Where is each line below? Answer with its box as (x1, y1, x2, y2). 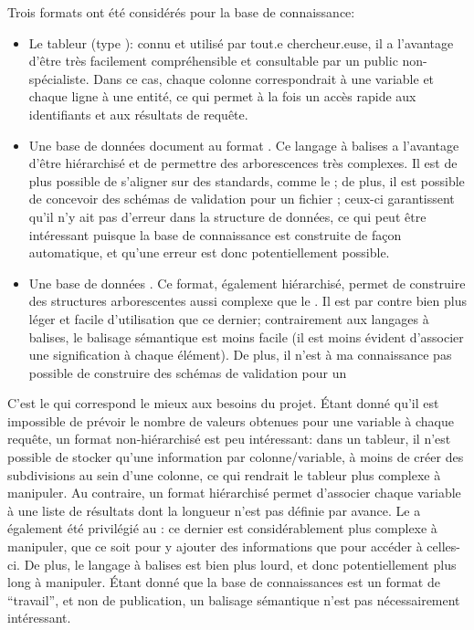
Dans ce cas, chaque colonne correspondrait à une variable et (93, 68, 435, 88)
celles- (427, 537, 460, 556)
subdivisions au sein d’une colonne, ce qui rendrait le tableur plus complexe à (7, 465, 441, 484)
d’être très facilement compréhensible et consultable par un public (28, 51, 398, 70)
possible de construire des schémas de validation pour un (28, 362, 347, 382)
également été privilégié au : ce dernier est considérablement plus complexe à (7, 519, 437, 538)
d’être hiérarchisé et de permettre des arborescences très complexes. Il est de (28, 153, 458, 173)
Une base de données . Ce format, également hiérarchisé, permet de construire (28, 273, 466, 292)
